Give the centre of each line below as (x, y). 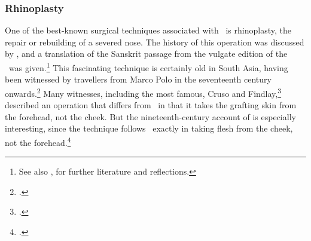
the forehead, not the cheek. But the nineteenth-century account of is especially (150, 116)
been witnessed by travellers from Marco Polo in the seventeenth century (138, 79)
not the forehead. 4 (38, 141)
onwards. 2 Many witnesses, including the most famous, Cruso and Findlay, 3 (143, 92)
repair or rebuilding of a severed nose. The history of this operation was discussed (155, 42)
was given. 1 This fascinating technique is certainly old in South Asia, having (148, 67)
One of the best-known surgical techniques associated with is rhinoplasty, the (148, 30)
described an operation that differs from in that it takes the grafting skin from (151, 105)
